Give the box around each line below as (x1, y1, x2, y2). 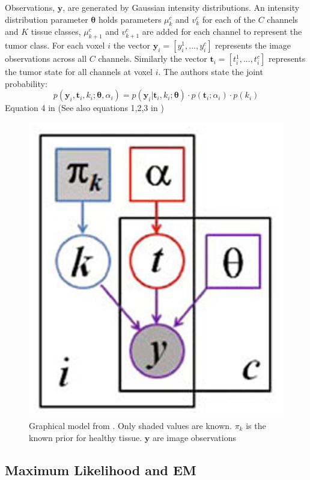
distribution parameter (5, 13, 88, 25)
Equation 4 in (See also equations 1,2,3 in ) (5, 101, 164, 114)
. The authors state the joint (158, 65, 263, 78)
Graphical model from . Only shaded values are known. (29, 419, 232, 431)
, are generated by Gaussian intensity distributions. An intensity (62, 1, 300, 13)
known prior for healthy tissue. (29, 431, 142, 443)
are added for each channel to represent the (142, 25, 302, 38)
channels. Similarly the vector (98, 52, 207, 65)
